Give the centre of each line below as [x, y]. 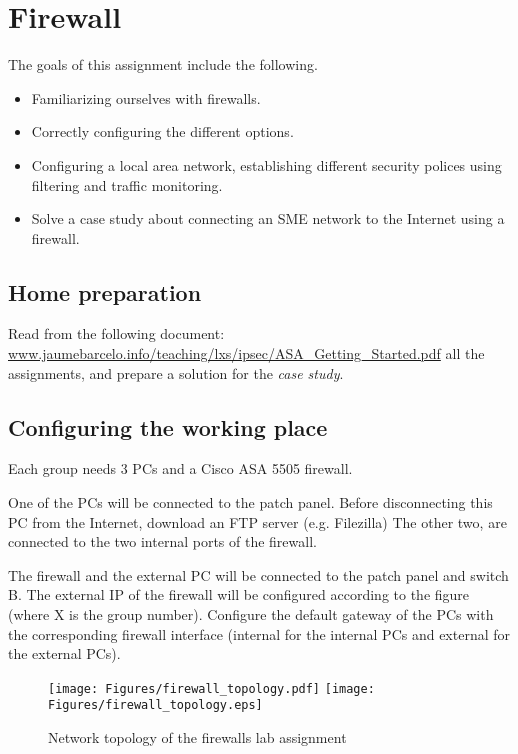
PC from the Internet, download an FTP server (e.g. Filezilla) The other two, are [257, 521]
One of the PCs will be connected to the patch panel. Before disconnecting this [250, 502]
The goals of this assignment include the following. [163, 64]
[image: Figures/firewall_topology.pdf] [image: [211, 688]
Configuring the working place [168, 426]
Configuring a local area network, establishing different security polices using [266, 164]
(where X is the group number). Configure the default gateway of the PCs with [251, 614]
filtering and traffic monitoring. [127, 184]
